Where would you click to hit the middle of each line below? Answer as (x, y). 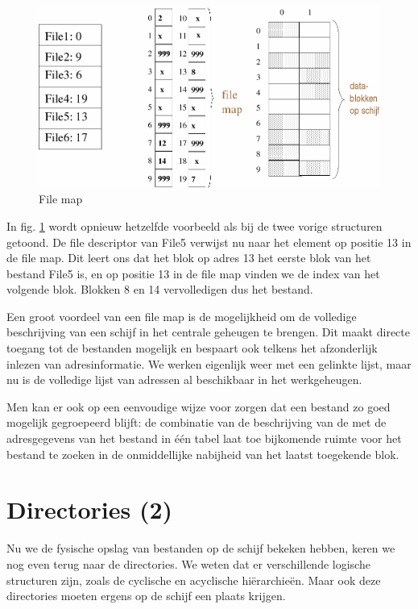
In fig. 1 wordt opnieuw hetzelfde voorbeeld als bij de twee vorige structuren (195, 225)
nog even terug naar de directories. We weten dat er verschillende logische (188, 563)
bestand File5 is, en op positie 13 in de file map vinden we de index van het (193, 273)
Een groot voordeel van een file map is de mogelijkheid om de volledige (182, 316)
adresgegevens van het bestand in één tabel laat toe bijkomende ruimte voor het (204, 438)
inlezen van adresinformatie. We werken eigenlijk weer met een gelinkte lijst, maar (209, 363)
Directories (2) (90, 509)
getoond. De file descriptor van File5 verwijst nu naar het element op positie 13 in (209, 242)
